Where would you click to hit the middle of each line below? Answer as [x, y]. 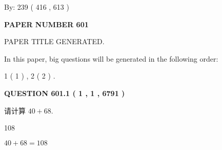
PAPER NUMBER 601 [46, 24]
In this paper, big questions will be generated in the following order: [111, 58]
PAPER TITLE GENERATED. [54, 41]
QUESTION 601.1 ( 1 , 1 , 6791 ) [65, 93]
